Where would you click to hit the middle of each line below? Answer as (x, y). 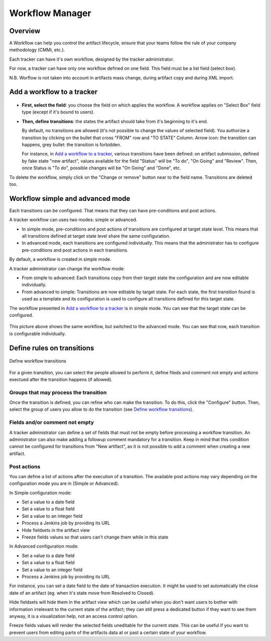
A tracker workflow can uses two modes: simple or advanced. (73, 220)
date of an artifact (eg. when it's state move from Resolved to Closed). (82, 593)
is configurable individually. (38, 334)
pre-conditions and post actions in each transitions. (75, 250)
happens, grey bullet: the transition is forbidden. (72, 144)
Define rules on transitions (52, 348)
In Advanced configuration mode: (44, 546)
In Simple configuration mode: (40, 493)
